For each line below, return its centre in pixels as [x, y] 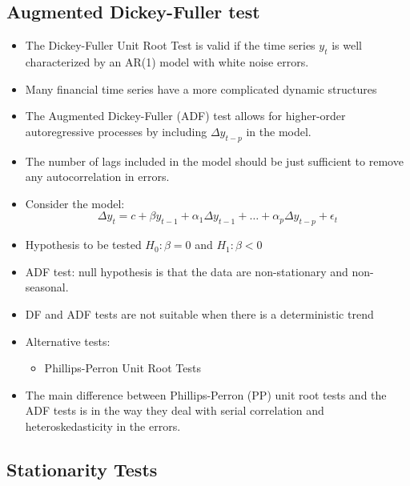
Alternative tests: [68, 341]
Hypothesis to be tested [83, 245]
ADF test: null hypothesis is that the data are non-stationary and [187, 271]
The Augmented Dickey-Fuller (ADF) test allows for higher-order [185, 116]
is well [347, 45]
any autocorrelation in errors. [97, 177]
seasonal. [47, 287]
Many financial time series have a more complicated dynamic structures [201, 88]
